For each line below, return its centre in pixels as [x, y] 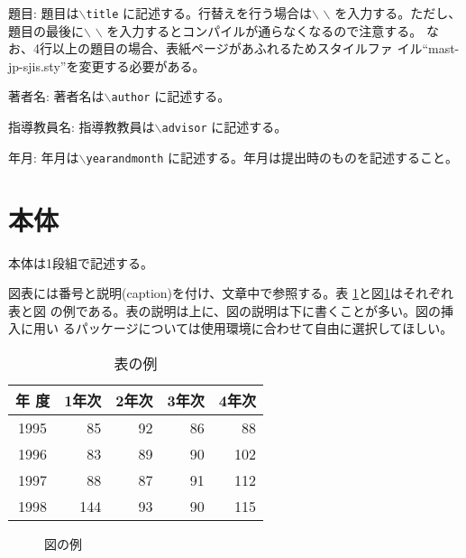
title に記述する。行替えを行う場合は [199, 13]
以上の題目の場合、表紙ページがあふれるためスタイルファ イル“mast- [256, 48]
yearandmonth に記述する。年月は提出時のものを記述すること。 [272, 157]
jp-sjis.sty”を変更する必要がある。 [107, 65]
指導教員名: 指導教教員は [82, 127]
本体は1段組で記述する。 [81, 262]
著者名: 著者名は [56, 96]
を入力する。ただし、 [398, 13]
